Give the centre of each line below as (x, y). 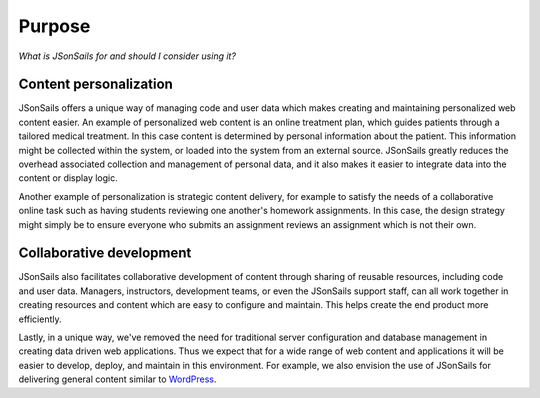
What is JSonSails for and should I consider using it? (127, 56)
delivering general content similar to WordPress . (117, 379)
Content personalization (96, 84)
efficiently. (40, 319)
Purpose (54, 26)
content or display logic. (68, 178)
